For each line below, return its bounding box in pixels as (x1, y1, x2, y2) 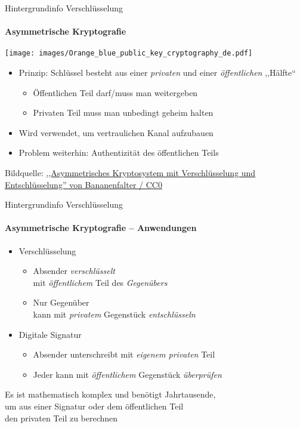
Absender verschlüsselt (33, 264, 115, 277)
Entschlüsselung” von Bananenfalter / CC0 (5, 178, 162, 190)
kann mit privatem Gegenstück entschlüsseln (33, 307, 196, 320)
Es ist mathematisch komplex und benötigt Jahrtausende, (5, 388, 216, 401)
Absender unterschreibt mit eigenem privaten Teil (33, 348, 215, 361)
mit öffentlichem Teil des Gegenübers (33, 276, 168, 288)
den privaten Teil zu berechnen (5, 411, 118, 424)
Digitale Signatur (18, 328, 82, 340)
